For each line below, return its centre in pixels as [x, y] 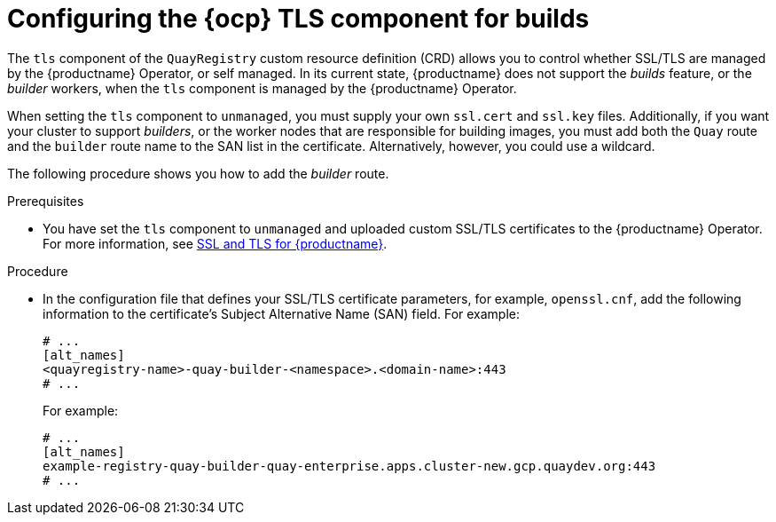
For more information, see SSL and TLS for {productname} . [215, 243]
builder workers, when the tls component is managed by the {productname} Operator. [262, 88]
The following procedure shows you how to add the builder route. [198, 173]
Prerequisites [46, 201]
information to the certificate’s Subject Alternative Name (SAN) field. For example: [282, 313]
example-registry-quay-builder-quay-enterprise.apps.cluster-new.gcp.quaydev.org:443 [349, 466]
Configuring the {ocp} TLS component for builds [298, 19]
